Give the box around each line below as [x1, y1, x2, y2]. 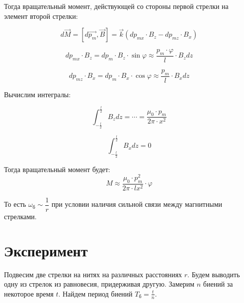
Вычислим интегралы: [4, 89, 71, 99]
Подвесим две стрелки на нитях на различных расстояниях [4, 269, 182, 279]
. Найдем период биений [58, 288, 133, 299]
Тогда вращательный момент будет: [4, 164, 110, 174]
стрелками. [4, 211, 37, 222]
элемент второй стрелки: [4, 10, 78, 21]
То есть [4, 199, 26, 209]
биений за [203, 279, 233, 289]
